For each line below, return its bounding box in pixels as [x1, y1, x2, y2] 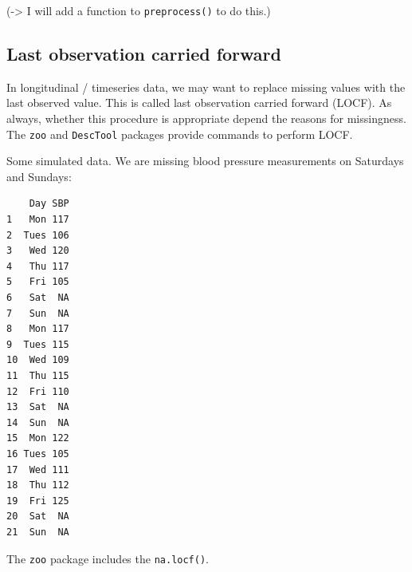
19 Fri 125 [6, 495, 69, 507]
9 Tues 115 [6, 338, 69, 350]
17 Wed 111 [6, 464, 69, 475]
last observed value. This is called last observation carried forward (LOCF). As [6, 94, 392, 111]
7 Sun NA [6, 307, 69, 319]
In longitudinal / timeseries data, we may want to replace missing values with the [6, 78, 406, 95]
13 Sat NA [6, 401, 69, 413]
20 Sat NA [6, 511, 69, 523]
